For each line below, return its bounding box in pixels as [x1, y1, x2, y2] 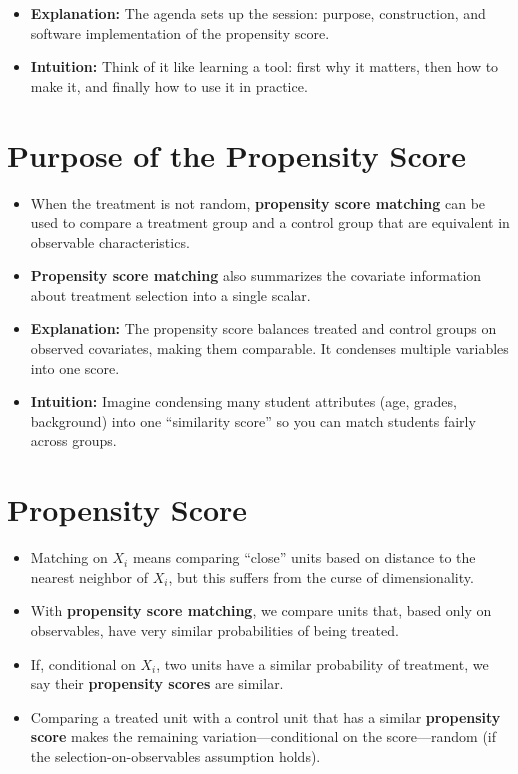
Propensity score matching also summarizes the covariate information [30, 265, 482, 286]
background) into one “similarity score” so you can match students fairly [30, 410, 476, 431]
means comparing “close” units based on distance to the [132, 547, 476, 568]
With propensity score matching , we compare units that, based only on [30, 600, 492, 621]
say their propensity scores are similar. [30, 673, 284, 694]
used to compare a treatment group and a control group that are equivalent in [30, 212, 510, 233]
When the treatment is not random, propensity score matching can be [30, 192, 486, 213]
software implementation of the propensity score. [30, 22, 330, 43]
